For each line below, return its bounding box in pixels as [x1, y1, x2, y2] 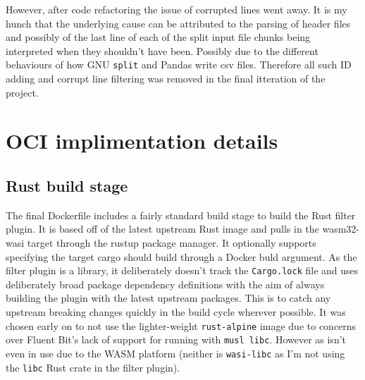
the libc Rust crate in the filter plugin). [6, 360, 180, 374]
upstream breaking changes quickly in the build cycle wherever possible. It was [6, 305, 346, 319]
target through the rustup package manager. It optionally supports [27, 235, 316, 250]
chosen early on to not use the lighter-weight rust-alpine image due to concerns [6, 318, 357, 333]
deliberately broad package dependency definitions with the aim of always [6, 276, 325, 291]
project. [6, 85, 39, 99]
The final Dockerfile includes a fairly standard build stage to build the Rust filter [6, 207, 356, 222]
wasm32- [322, 221, 360, 236]
